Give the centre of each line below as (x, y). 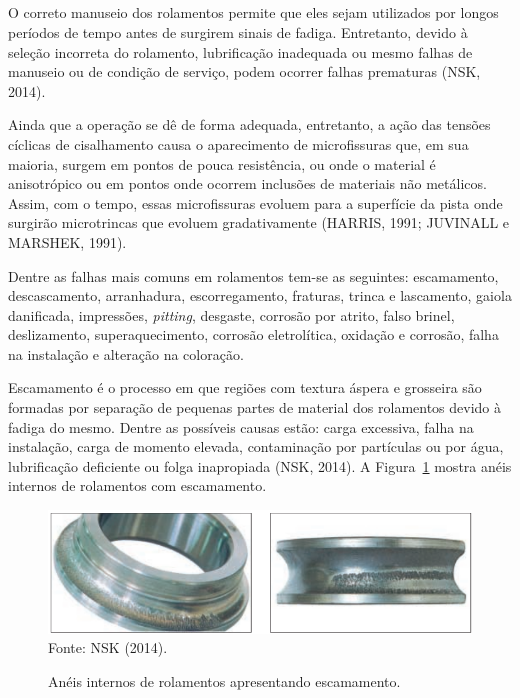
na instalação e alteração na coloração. (126, 353)
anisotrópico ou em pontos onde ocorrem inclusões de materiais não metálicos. (247, 183)
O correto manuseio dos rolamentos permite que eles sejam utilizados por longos (253, 12)
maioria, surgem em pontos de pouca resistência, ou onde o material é (222, 163)
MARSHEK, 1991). (67, 241)
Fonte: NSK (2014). (108, 647)
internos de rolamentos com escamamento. (137, 485)
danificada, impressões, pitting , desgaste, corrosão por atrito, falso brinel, (231, 314)
